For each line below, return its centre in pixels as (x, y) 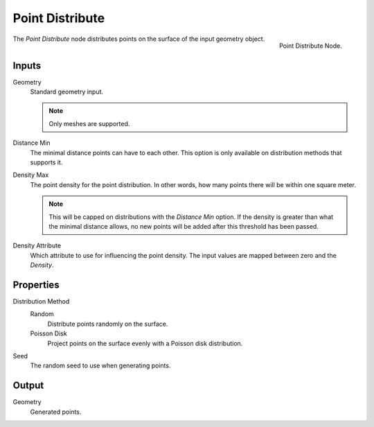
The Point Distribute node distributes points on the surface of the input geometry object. (139, 39)
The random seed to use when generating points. (100, 366)
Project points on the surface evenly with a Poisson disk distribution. (145, 343)
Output (28, 386)
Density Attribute (37, 245)
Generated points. (56, 412)
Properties (36, 285)
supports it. (46, 162)
